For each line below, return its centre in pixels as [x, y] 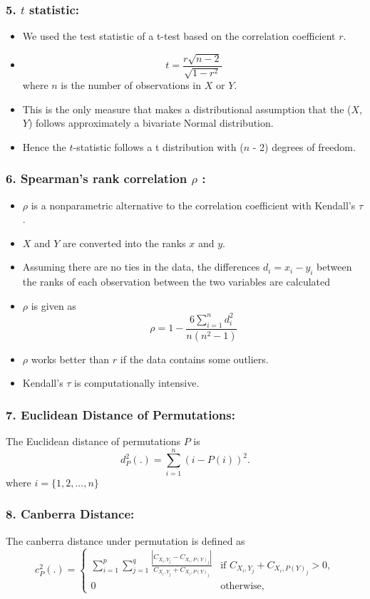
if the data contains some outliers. [194, 359]
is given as [53, 305]
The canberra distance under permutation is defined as [125, 540]
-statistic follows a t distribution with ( [158, 146]
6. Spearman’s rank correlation [97, 178]
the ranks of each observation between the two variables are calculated [176, 282]
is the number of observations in [131, 85]
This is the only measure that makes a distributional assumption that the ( [187, 109]
